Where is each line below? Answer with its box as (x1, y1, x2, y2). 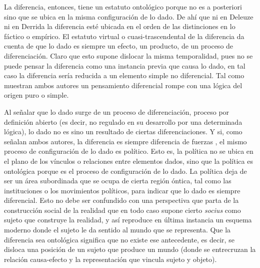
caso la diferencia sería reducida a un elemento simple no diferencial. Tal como (4, 70, 244, 81)
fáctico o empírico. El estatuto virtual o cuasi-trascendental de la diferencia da (4, 31, 244, 41)
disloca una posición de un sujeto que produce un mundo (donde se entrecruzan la (4, 244, 256, 254)
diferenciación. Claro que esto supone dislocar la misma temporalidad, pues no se (4, 50, 253, 61)
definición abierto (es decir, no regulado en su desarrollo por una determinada (4, 116, 242, 127)
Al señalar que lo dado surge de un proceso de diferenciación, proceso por (4, 106, 229, 117)
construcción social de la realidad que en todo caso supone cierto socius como (4, 204, 241, 215)
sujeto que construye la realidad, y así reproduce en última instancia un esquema (4, 214, 252, 225)
